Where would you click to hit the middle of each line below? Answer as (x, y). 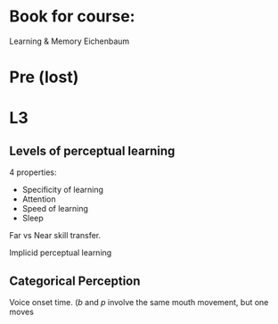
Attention (39, 199)
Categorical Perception (75, 281)
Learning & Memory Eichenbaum (69, 41)
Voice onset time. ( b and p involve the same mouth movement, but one (139, 302)
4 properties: (33, 172)
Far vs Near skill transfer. (55, 236)
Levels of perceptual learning (92, 150)
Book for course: (72, 17)
